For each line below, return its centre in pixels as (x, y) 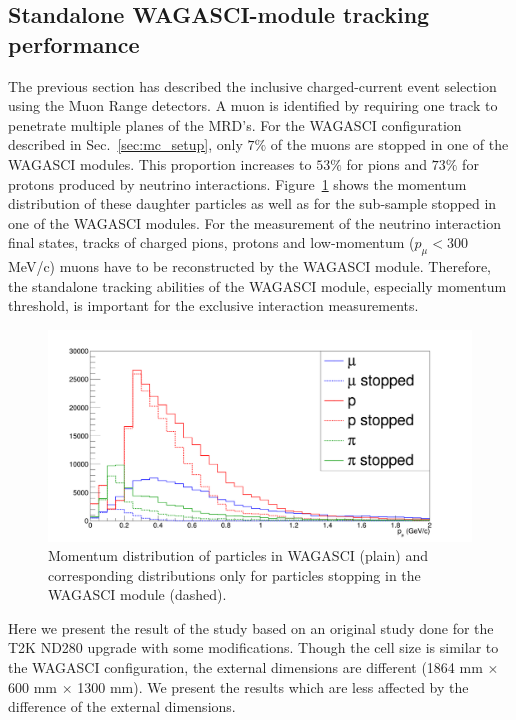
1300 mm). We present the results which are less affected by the (273, 686)
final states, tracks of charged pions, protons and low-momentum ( (211, 242)
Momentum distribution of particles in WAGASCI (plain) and (238, 555)
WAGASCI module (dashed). (137, 594)
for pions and (387, 163)
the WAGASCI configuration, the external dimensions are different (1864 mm (245, 667)
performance (74, 43)
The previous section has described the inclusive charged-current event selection (252, 85)
